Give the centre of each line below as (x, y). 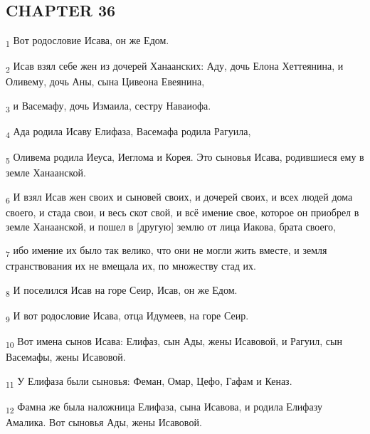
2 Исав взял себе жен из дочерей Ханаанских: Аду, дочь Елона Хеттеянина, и (175, 67)
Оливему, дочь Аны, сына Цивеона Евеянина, (105, 81)
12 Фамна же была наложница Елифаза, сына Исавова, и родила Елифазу (164, 407)
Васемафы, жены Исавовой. (66, 357)
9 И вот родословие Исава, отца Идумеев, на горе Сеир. (127, 316)
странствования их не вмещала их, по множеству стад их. (131, 266)
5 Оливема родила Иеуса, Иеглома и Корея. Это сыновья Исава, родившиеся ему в (185, 158)
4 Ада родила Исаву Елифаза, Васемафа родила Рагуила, (128, 132)
